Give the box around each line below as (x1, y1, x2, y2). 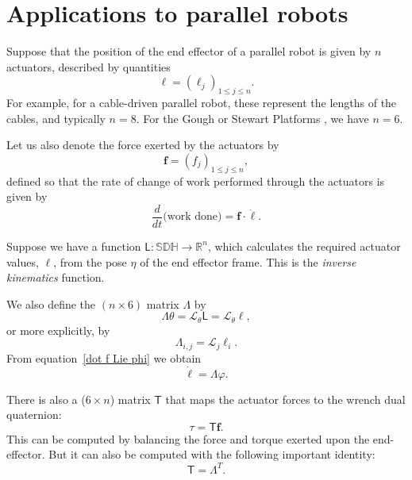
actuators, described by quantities (6, 58, 171, 75)
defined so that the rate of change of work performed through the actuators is (6, 172, 385, 189)
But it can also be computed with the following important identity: (48, 446, 375, 463)
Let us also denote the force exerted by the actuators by (6, 136, 279, 153)
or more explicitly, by (6, 321, 110, 338)
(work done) (163, 211, 222, 223)
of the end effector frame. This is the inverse (140, 253, 356, 270)
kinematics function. (6, 269, 105, 286)
